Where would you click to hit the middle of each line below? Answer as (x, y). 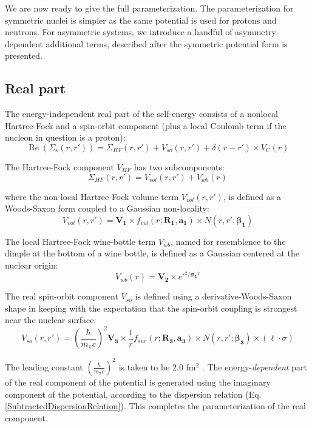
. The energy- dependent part (254, 366)
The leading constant (44, 366)
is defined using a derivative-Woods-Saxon (213, 296)
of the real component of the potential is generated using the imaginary (138, 382)
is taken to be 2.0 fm (157, 366)
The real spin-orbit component (62, 296)
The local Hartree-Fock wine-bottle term (80, 241)
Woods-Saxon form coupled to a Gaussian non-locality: (107, 208)
